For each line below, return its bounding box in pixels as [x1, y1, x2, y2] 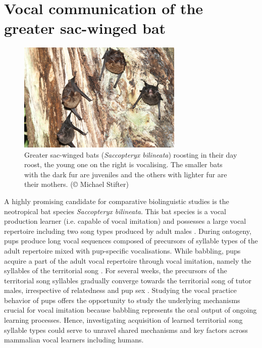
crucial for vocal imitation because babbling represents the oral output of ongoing [4, 305, 257, 315]
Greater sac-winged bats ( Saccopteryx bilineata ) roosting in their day [24, 149, 237, 160]
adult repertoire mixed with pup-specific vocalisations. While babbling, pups [4, 245, 241, 256]
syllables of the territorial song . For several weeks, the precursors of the [4, 265, 227, 276]
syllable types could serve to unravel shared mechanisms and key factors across [4, 324, 248, 335]
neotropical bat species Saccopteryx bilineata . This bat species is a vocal [4, 206, 227, 216]
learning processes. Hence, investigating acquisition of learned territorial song [4, 315, 243, 325]
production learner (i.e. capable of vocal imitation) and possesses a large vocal [4, 216, 246, 226]
